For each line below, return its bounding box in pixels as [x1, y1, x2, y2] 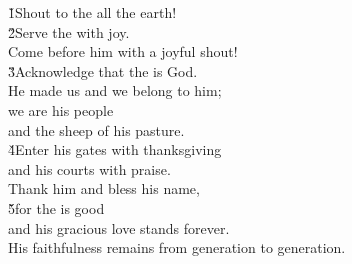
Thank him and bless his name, [8, 178, 200, 199]
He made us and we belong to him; [8, 80, 222, 101]
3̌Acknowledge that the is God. [8, 60, 198, 81]
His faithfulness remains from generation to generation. [8, 237, 346, 258]
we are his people [8, 99, 114, 120]
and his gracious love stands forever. [8, 217, 230, 238]
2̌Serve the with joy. [8, 21, 130, 42]
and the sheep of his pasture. [8, 119, 185, 140]
